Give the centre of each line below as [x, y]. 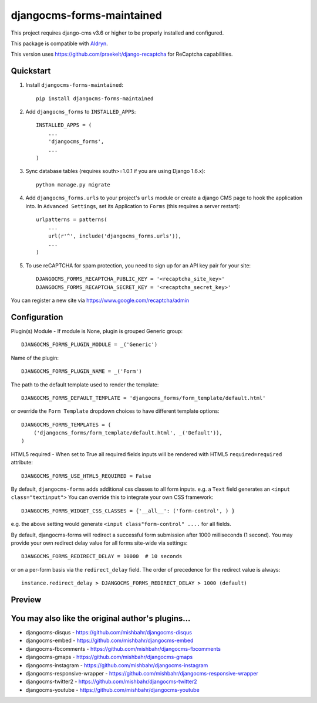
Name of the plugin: [35, 358]
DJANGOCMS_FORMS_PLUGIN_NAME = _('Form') [82, 371]
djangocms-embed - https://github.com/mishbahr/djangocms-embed [109, 641]
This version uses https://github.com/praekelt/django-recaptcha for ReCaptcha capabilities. [122, 54]
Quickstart [31, 71]
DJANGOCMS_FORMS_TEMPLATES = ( [66, 424]
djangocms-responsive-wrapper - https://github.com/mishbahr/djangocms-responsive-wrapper [142, 674]
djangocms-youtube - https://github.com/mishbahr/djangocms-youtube [112, 690]
